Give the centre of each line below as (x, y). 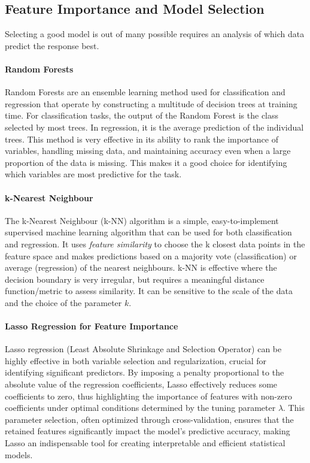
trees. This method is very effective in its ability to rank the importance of (142, 139)
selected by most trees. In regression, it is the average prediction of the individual (154, 127)
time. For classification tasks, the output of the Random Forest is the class (142, 115)
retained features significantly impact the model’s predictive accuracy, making (148, 431)
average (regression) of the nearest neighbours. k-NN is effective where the (141, 267)
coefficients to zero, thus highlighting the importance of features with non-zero (148, 396)
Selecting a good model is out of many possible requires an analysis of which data (155, 34)
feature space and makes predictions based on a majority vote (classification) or (151, 255)
